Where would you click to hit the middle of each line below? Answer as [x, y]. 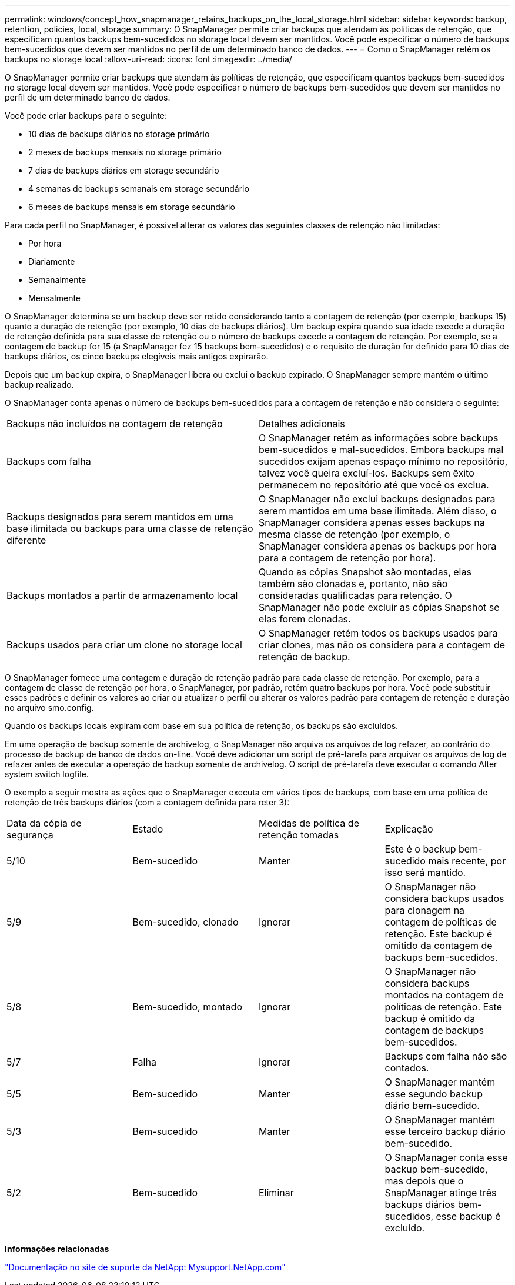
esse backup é [468, 1216]
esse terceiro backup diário [445, 1131]
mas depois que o [424, 1181]
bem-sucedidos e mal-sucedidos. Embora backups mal [381, 450]
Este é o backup [420, 849]
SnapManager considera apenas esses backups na [372, 522]
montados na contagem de [444, 995]
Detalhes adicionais [302, 424]
